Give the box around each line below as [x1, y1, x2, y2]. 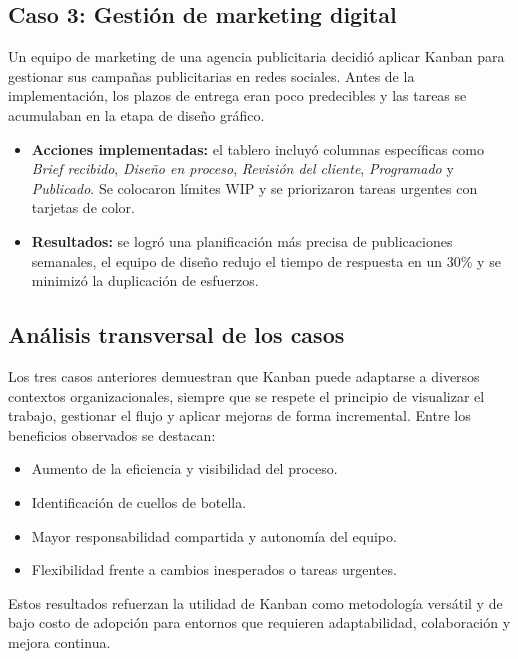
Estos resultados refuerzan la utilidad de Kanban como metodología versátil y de [8, 592, 503, 613]
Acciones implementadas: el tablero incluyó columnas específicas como [31, 138, 484, 159]
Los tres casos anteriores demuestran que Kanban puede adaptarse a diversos [8, 365, 480, 386]
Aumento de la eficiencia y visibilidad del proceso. [31, 458, 338, 479]
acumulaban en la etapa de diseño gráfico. [8, 104, 265, 125]
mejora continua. [8, 631, 111, 652]
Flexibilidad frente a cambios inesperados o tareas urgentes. [31, 559, 397, 580]
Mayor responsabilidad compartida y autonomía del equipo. [31, 525, 397, 546]
